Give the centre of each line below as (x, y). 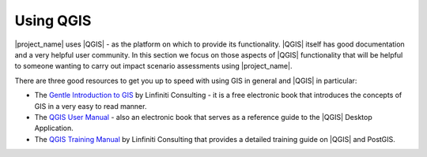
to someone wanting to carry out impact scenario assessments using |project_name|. (153, 66)
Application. (54, 128)
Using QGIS (53, 21)
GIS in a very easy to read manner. (91, 106)
